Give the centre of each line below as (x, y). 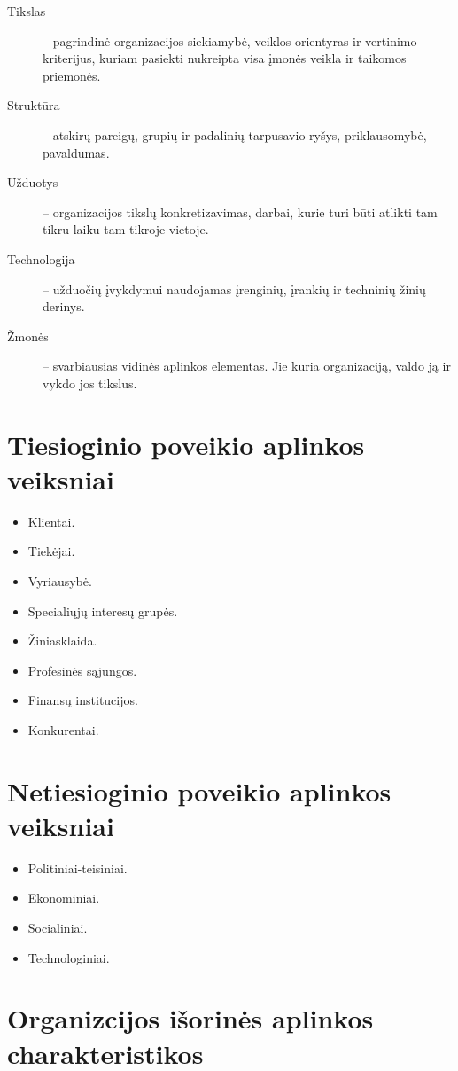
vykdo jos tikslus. (90, 383)
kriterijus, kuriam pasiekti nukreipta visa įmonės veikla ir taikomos (225, 58)
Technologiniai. (69, 957)
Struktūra (34, 105)
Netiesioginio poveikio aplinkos (199, 790)
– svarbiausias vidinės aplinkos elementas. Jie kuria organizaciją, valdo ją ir (247, 366)
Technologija (41, 258)
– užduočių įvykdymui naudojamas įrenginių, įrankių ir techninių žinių (234, 289)
